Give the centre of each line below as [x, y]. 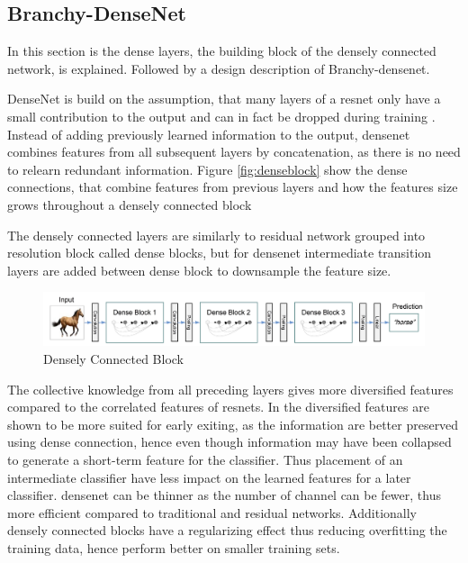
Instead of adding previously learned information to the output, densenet [209, 134]
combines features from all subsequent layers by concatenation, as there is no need [234, 152]
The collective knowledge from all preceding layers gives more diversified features [230, 389]
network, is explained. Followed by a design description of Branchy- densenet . [219, 68]
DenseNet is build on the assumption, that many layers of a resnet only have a [224, 99]
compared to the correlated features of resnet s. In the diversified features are [218, 407]
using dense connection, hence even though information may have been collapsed [229, 442]
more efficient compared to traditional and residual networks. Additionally [212, 512]
